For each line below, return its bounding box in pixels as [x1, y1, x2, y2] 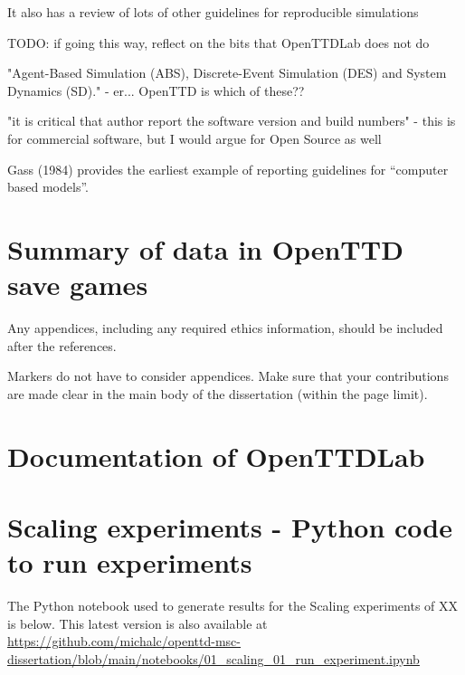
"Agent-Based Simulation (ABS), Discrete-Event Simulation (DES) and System [7, 63, 447, 82]
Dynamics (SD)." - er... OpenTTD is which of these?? [7, 81, 305, 100]
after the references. [7, 336, 117, 355]
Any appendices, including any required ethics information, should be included [7, 318, 443, 337]
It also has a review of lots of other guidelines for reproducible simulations [7, 3, 419, 21]
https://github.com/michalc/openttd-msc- [7, 632, 241, 651]
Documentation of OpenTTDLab [7, 437, 425, 474]
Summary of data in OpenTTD [7, 230, 403, 267]
